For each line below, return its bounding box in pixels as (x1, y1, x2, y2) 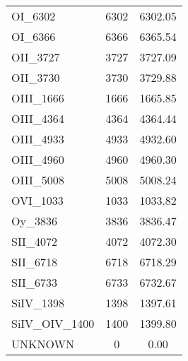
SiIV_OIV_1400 (11, 315, 95, 331)
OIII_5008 (11, 172, 64, 188)
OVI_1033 (11, 192, 64, 208)
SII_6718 (11, 254, 57, 270)
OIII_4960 (11, 151, 64, 167)
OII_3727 (11, 49, 60, 65)
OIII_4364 (11, 110, 64, 126)
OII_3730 (11, 69, 60, 85)
